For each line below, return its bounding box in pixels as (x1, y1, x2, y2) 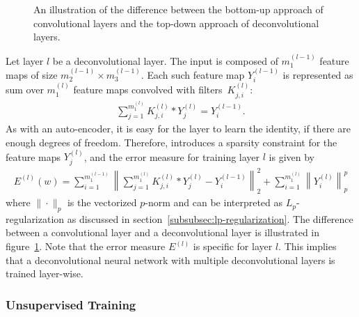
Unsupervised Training (6, 295, 136, 313)
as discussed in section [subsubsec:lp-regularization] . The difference (67, 211, 353, 226)
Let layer (6, 53, 44, 68)
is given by (269, 149, 314, 164)
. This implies (278, 239, 337, 254)
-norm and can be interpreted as (145, 195, 283, 210)
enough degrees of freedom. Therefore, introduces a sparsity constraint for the (6, 134, 337, 149)
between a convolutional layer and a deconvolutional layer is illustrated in (6, 225, 320, 240)
